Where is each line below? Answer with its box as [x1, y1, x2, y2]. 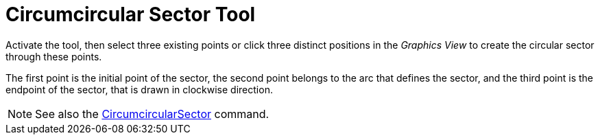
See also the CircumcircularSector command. [35, 106, 269, 121]
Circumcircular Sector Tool [5, 3, 256, 26]
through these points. [5, 50, 102, 62]
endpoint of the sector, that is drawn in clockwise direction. [5, 83, 273, 95]
